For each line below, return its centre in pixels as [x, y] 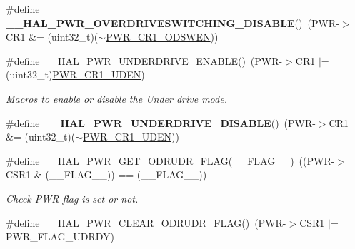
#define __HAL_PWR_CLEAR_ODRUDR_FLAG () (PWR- [146, 222]
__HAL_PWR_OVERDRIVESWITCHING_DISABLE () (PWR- [172, 22]
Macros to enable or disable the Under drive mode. [116, 98]
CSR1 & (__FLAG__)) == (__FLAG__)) [106, 174]
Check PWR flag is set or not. [72, 198]
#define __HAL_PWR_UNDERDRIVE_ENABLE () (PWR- [144, 60]
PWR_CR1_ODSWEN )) [162, 37]
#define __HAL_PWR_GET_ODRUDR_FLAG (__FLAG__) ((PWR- [170, 160]
